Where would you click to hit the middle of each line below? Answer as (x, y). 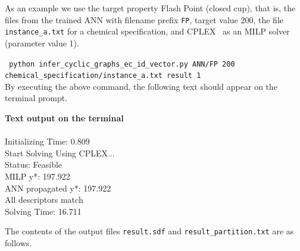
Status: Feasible (34, 164)
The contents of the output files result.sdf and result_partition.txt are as (149, 231)
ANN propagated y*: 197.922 (58, 188)
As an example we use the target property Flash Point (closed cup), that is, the (150, 8)
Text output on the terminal (64, 118)
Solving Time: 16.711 (43, 211)
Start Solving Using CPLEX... (60, 153)
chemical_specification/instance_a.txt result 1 (103, 76)
